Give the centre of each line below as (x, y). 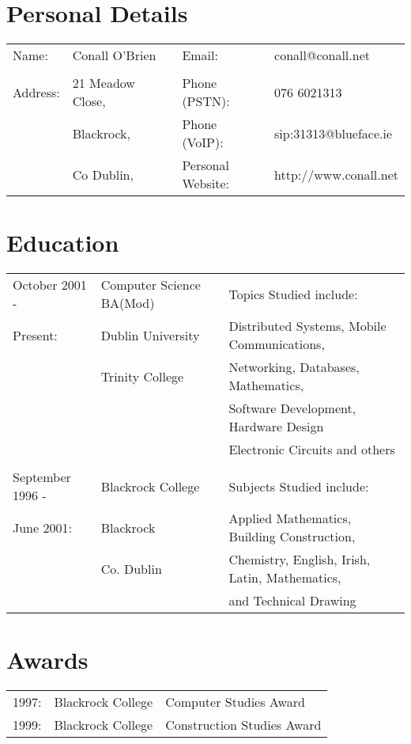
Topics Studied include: (293, 294)
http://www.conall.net (336, 174)
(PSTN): (206, 101)
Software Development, (292, 408)
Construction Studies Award (243, 725)
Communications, (277, 344)
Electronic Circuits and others (312, 450)
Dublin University (150, 335)
